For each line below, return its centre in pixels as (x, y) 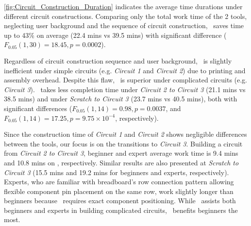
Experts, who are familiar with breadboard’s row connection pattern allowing (119, 182)
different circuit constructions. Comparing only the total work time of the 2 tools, (125, 16)
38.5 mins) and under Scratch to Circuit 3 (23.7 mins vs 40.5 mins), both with (121, 99)
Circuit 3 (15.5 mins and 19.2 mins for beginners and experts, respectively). (117, 172)
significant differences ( (38, 108)
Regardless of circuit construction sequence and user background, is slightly (118, 60)
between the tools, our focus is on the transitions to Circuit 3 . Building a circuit (123, 143)
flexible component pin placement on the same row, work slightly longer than (119, 191)
